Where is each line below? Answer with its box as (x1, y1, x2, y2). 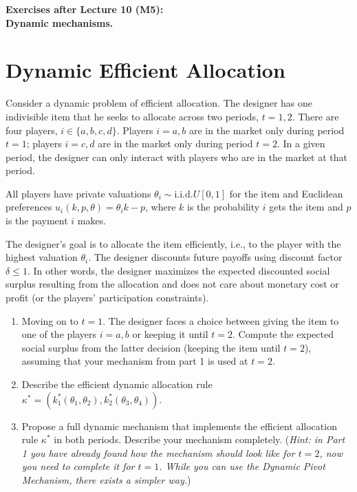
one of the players (21, 327, 97, 341)
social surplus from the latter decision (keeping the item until (21, 340, 281, 354)
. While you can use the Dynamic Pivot (159, 459, 325, 473)
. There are (292, 109, 339, 123)
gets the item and (269, 200, 343, 214)
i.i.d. (174, 189, 193, 200)
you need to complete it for (21, 459, 135, 473)
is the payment (6, 213, 68, 228)
